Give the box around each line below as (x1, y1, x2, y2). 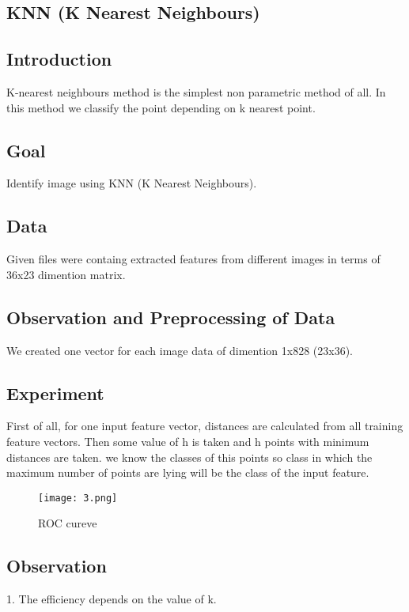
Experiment (6, 380, 104, 405)
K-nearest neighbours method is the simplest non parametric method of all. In (6, 83, 386, 100)
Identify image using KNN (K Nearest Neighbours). (6, 175, 257, 191)
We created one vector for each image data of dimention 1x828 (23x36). (6, 342, 353, 358)
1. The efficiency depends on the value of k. (6, 591, 217, 607)
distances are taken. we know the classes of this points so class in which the (6, 448, 373, 465)
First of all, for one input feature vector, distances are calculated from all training (6, 417, 403, 434)
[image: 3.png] (38, 492, 118, 504)
